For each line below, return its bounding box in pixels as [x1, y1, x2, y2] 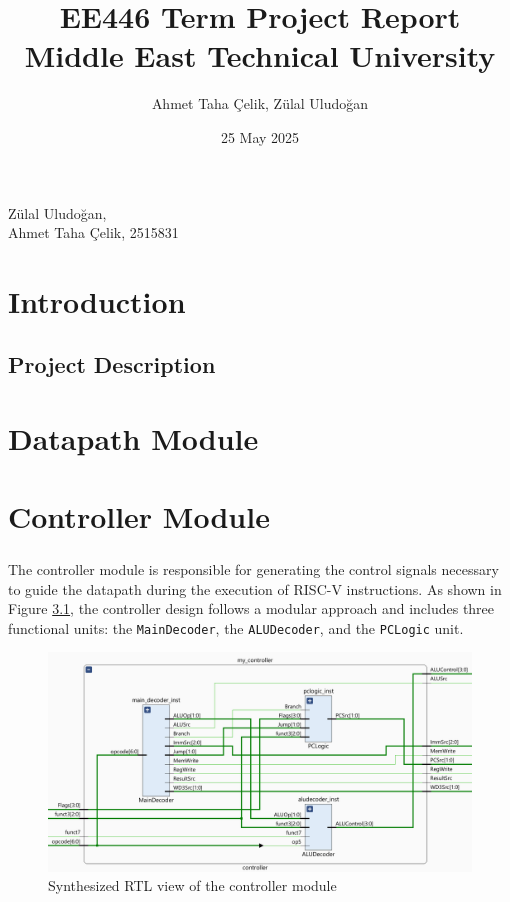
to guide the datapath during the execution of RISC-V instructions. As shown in [8, 578, 502, 599]
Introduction [8, 280, 186, 321]
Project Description [8, 349, 216, 380]
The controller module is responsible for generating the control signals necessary [8, 558, 499, 579]
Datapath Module [8, 418, 259, 459]
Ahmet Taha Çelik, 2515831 [8, 222, 179, 243]
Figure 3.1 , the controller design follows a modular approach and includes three [8, 598, 495, 619]
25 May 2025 [220, 126, 300, 147]
